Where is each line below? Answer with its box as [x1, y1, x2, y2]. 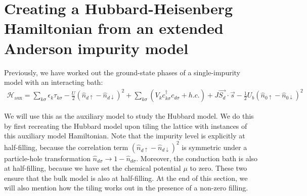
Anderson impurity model [4, 37, 189, 58]
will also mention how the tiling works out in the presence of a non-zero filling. [4, 182, 248, 193]
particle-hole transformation [4, 153, 91, 163]
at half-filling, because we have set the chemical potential [4, 163, 181, 173]
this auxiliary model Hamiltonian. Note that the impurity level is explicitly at [4, 130, 245, 141]
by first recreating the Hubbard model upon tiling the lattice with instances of [4, 120, 247, 131]
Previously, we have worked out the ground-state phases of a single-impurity [4, 67, 241, 77]
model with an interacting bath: [4, 77, 103, 87]
